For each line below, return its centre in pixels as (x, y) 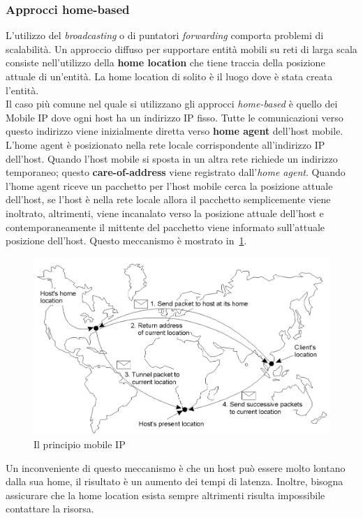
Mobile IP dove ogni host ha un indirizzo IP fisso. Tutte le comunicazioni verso (175, 117)
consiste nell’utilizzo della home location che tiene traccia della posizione (165, 62)
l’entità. (22, 90)
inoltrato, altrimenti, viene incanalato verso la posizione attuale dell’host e (165, 213)
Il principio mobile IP (80, 444)
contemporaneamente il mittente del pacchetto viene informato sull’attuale (165, 227)
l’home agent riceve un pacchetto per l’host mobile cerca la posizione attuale (169, 185)
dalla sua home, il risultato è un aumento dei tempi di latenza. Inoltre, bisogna (175, 481)
